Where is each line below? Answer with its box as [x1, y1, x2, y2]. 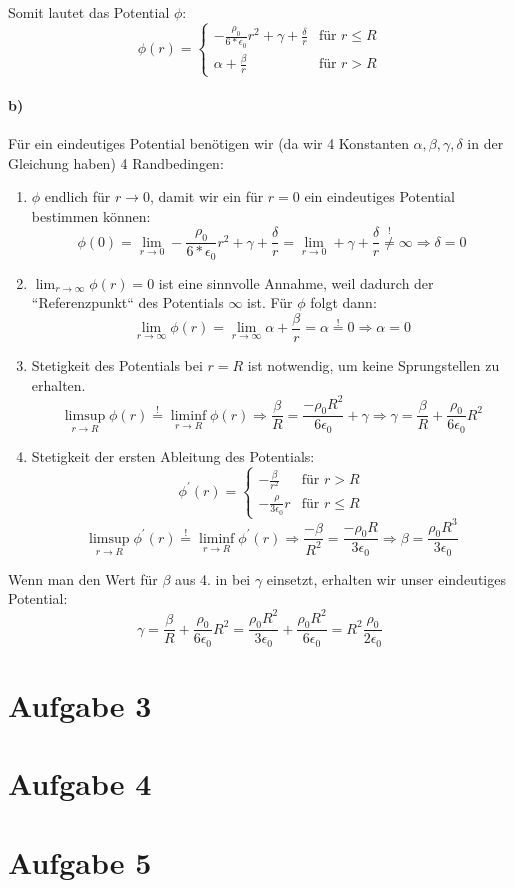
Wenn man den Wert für [8, 568, 158, 589]
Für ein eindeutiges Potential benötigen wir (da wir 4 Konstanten [8, 133, 409, 154]
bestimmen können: [31, 205, 151, 226]
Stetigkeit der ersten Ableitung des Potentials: [31, 445, 315, 466]
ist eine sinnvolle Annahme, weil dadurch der [158, 272, 434, 293]
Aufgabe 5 [8, 841, 152, 882]
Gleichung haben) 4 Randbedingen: [8, 152, 224, 173]
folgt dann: [310, 292, 377, 313]
